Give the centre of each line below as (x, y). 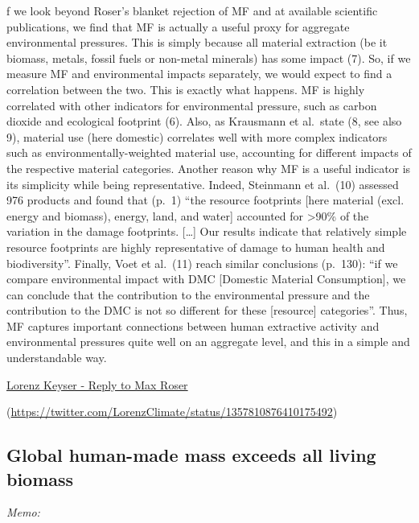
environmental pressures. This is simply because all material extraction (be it (197, 42)
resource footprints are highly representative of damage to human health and (196, 247)
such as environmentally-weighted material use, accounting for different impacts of (209, 152)
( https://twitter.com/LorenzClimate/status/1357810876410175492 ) (172, 412)
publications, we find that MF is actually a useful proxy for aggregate (178, 26)
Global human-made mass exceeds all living (191, 455)
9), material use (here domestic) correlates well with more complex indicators (197, 136)
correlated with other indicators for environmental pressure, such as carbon (192, 105)
